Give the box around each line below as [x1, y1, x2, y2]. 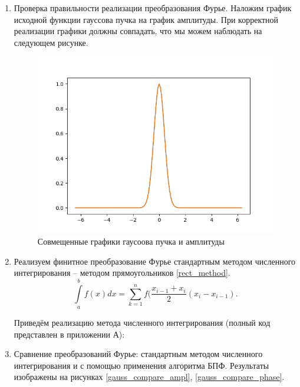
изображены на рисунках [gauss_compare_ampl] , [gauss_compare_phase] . [14, 371, 285, 383]
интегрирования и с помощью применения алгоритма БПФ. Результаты [14, 359, 269, 371]
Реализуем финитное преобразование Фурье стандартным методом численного [14, 255, 296, 267]
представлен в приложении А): [14, 328, 125, 340]
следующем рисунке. [14, 36, 88, 48]
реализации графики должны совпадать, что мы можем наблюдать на [14, 25, 262, 37]
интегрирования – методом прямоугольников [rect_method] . [14, 266, 230, 279]
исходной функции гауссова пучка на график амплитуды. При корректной [14, 13, 279, 25]
